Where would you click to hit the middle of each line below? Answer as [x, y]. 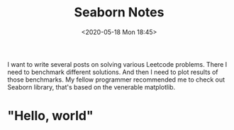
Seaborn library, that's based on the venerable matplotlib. [91, 87]
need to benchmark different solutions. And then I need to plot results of [113, 72]
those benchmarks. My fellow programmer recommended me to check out [116, 80]
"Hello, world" [50, 116]
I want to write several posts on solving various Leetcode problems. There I [117, 64]
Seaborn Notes [119, 12]
